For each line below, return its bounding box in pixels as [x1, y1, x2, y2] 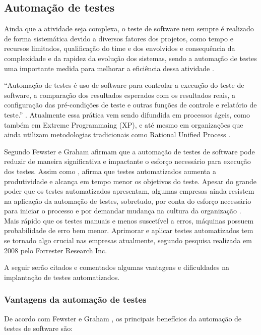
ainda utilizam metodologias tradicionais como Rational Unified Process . [4, 129, 231, 140]
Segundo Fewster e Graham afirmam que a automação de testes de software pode [4, 146, 255, 156]
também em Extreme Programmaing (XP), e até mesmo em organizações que [4, 119, 243, 130]
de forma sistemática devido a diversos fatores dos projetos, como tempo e [4, 33, 233, 43]
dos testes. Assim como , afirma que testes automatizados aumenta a [4, 165, 216, 176]
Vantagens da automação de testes [4, 293, 147, 306]
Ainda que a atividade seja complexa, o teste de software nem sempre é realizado [4, 23, 254, 34]
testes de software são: [4, 323, 73, 333]
